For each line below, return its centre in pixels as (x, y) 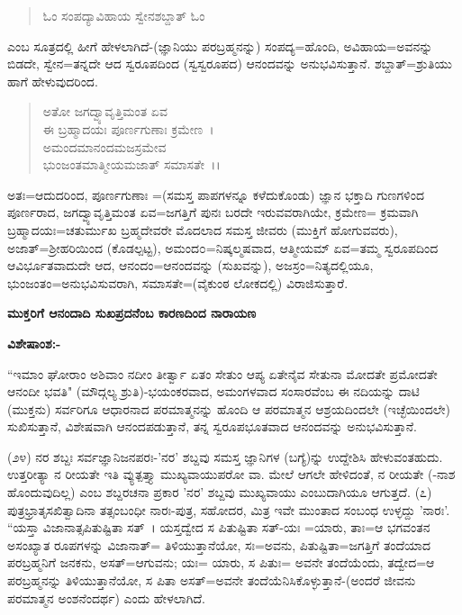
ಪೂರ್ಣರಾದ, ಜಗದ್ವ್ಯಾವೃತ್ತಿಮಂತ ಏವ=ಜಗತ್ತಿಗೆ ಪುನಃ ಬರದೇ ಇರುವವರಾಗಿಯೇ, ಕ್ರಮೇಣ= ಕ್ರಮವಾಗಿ (213, 212)
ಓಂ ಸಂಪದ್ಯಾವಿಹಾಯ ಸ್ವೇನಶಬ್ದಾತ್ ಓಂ (124, 15)
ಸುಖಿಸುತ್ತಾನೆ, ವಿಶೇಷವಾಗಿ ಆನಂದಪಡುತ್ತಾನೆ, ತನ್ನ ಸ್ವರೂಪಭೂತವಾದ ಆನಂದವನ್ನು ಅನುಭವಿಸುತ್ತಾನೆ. (213, 426)
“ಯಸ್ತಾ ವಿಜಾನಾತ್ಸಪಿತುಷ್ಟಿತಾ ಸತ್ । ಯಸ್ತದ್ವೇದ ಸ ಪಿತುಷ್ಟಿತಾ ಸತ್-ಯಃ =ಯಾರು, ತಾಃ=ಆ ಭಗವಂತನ (219, 527)
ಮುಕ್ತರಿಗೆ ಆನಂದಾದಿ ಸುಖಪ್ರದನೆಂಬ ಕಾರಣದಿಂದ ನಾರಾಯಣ (132, 313)
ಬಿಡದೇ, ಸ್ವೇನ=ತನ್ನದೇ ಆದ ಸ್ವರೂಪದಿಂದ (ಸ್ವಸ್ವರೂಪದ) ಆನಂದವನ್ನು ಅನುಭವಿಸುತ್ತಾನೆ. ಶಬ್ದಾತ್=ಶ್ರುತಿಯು (230, 63)
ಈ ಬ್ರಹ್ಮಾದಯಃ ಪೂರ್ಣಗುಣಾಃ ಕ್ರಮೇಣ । (128, 128)
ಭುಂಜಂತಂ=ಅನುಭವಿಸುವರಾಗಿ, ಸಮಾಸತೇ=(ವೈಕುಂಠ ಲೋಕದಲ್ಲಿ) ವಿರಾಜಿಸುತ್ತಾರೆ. (178, 282)
